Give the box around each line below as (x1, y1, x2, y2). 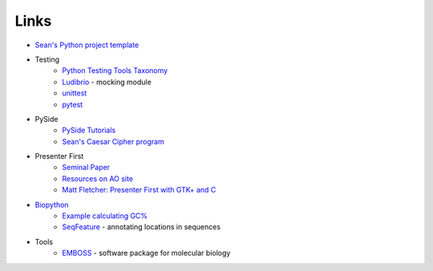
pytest (62, 99, 83, 109)
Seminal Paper (62, 163, 111, 172)
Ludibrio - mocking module (62, 77, 152, 87)
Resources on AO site (62, 173, 134, 184)
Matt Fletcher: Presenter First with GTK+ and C (62, 185, 216, 195)
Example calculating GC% (62, 211, 148, 220)
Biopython (34, 200, 69, 209)
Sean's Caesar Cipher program (62, 136, 164, 146)
